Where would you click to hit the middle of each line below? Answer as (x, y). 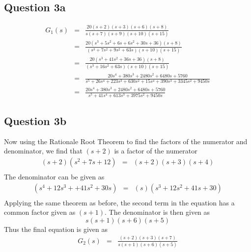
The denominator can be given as (54, 177)
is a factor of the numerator (156, 151)
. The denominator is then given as (157, 212)
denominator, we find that (43, 151)
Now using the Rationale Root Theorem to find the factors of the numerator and (126, 141)
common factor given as (40, 212)
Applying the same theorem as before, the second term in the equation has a (119, 202)
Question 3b (35, 120)
